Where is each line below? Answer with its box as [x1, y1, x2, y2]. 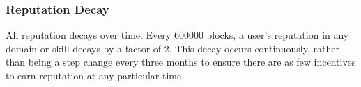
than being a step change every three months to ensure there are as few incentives [6, 55, 356, 69]
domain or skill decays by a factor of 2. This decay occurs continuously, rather [6, 41, 339, 55]
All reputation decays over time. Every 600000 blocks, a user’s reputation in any [6, 28, 349, 42]
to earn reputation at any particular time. [6, 68, 185, 82]
